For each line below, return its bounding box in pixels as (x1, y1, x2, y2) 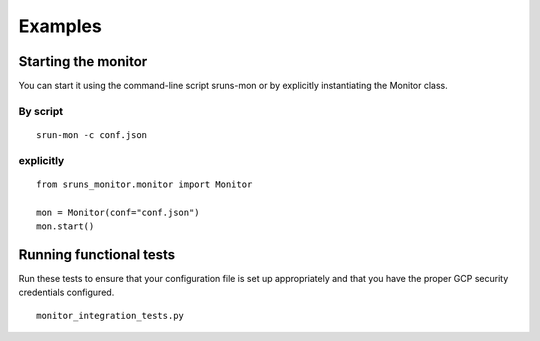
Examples (18, 15, 102, 37)
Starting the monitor (18, 53, 148, 70)
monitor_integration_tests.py (36, 310, 185, 321)
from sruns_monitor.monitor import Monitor (36, 178, 253, 190)
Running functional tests (18, 246, 176, 263)
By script (18, 104, 64, 118)
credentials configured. (18, 286, 115, 299)
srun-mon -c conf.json (36, 130, 148, 141)
